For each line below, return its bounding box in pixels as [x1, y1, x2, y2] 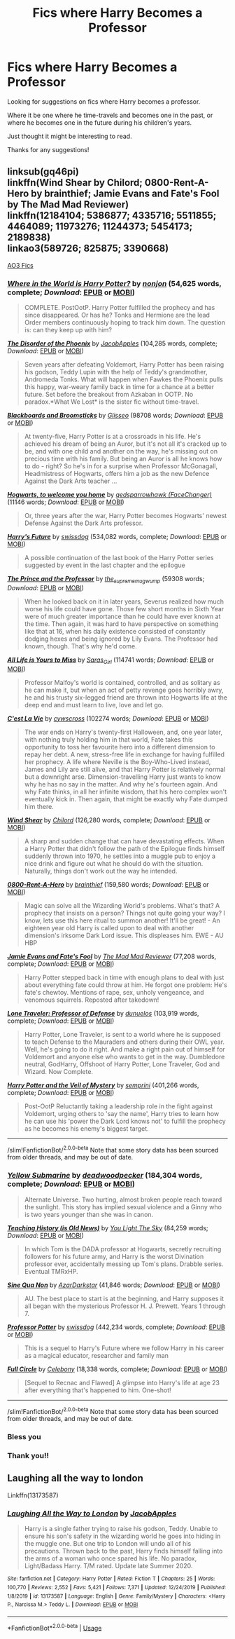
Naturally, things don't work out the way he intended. [24, 866, 178, 875]
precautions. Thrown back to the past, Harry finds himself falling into [24, 1547, 223, 1556]
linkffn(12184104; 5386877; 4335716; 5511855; [7, 210, 217, 222]
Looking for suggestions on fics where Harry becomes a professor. [7, 97, 201, 106]
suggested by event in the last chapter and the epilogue [24, 561, 185, 569]
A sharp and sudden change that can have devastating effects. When [24, 836, 225, 845]
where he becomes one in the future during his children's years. [7, 118, 192, 127]
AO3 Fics [7, 261, 34, 269]
